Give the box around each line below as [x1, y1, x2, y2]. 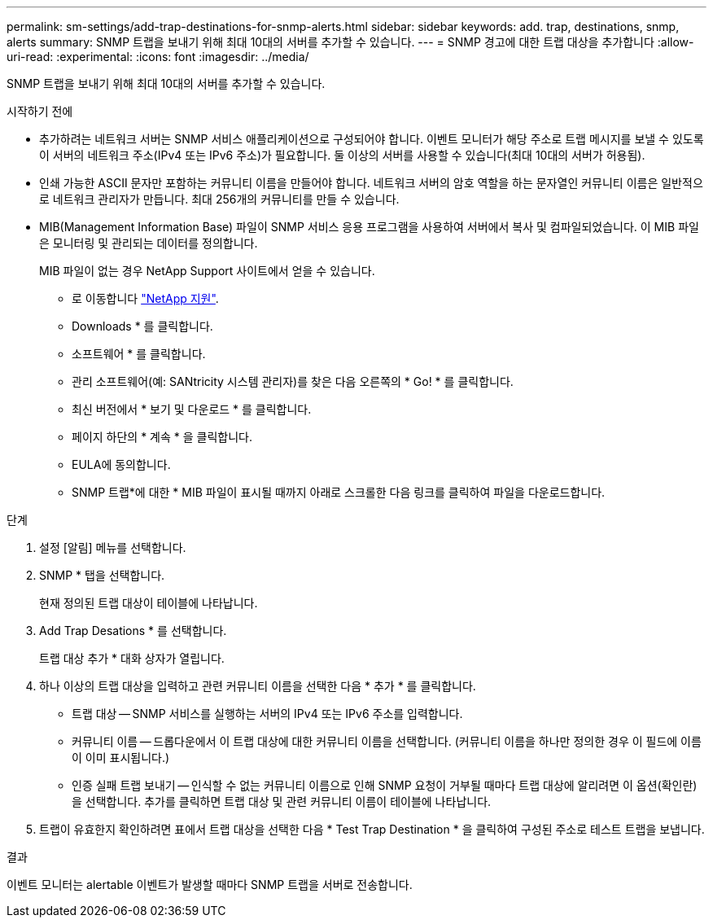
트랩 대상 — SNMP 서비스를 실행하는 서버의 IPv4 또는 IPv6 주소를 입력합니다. [72, 707, 463, 720]
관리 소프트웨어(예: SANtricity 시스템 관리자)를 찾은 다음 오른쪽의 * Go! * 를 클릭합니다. [72, 374, 514, 388]
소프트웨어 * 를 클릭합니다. [72, 347, 206, 361]
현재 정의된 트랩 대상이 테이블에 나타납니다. [39, 596, 258, 610]
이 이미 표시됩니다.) [72, 751, 170, 764]
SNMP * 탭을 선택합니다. [39, 568, 165, 582]
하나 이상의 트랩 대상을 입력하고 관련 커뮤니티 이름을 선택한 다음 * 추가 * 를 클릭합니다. [39, 679, 476, 693]
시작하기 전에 [7, 104, 73, 118]
